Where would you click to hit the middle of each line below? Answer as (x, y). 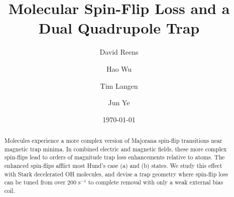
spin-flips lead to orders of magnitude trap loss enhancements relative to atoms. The (114, 157)
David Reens (119, 52)
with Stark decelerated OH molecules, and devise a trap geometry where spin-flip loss (116, 174)
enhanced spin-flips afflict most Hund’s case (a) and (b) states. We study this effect (113, 166)
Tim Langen (119, 85)
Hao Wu (119, 68)
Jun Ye (119, 103)
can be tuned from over (35, 182)
